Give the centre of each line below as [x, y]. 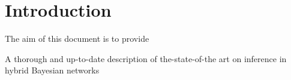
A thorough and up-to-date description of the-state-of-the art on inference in [146, 58]
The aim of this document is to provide [77, 39]
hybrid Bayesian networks [52, 70]
